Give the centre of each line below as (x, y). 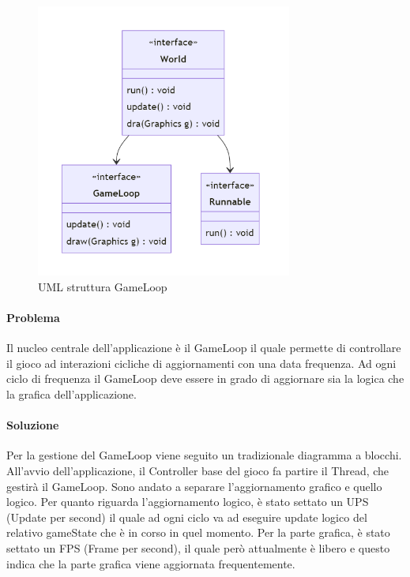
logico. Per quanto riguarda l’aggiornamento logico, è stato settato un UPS (188, 502)
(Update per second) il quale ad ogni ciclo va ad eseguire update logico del (187, 517)
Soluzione (33, 425)
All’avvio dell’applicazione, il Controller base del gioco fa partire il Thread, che (198, 471)
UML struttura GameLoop (103, 286)
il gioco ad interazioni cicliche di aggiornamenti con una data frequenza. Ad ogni (201, 363)
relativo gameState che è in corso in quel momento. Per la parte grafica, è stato (198, 532)
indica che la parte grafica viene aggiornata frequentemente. (151, 563)
